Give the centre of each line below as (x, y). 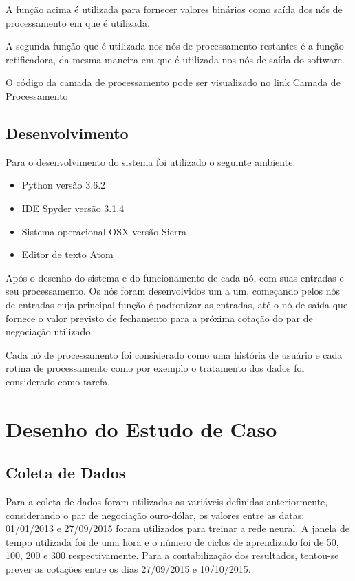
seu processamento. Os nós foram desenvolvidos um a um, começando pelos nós (173, 291)
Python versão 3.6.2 (64, 185)
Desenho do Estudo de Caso (141, 429)
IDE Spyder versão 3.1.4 (73, 208)
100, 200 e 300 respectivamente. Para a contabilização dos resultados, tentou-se (172, 555)
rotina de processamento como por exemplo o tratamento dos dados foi (155, 368)
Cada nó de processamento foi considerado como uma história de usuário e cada (174, 354)
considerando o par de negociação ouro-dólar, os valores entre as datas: (155, 515)
